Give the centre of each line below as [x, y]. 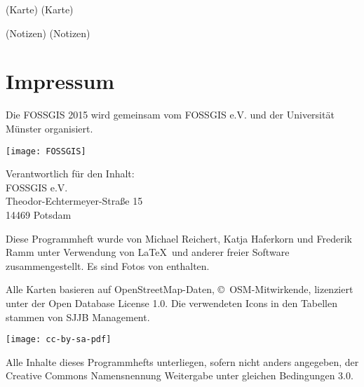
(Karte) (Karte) [40, 9]
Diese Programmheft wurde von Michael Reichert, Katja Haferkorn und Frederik [179, 238]
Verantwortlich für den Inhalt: [70, 174]
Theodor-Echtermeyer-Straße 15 [74, 201]
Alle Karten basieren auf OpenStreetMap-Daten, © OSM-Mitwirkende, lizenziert [180, 289]
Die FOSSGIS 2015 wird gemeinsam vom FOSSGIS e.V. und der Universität [170, 115]
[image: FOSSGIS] [46, 151]
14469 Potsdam [39, 214]
